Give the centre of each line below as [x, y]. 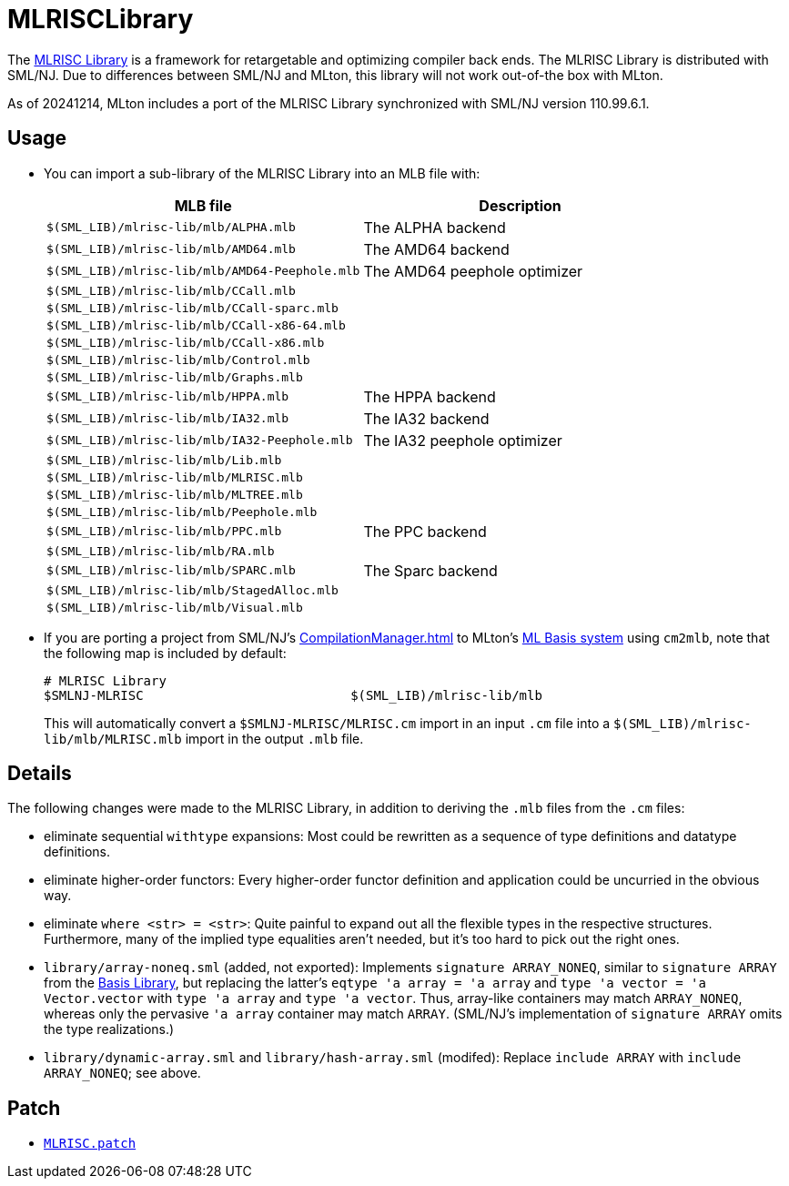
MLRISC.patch [90, 1144]
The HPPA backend [430, 396]
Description [520, 205]
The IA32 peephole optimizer [463, 440]
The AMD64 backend [436, 249]
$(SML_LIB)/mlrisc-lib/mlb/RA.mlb [161, 551]
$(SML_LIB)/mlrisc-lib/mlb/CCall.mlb [171, 290]
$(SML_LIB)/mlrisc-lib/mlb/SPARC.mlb [171, 571]
